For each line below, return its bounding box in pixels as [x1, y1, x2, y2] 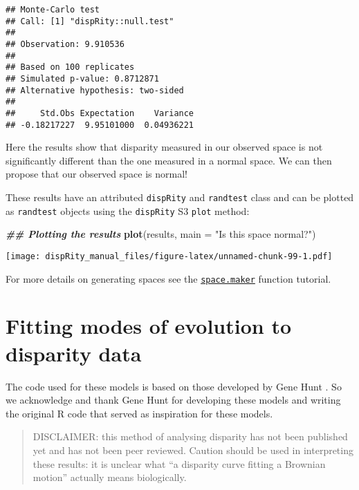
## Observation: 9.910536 [6, 39, 125, 49]
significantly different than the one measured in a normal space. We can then [6, 153, 332, 167]
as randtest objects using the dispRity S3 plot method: [6, 203, 250, 218]
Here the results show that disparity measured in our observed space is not [6, 140, 323, 154]
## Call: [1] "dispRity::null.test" [6, 16, 174, 26]
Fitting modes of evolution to [6, 312, 292, 340]
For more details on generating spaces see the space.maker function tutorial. [6, 271, 331, 285]
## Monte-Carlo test [6, 5, 100, 15]
